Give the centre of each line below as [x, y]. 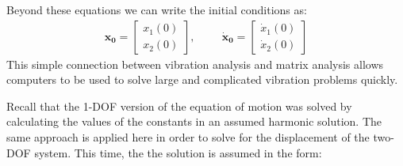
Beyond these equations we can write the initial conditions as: [157, 9]
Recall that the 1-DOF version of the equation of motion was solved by [179, 106]
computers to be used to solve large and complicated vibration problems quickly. [202, 79]
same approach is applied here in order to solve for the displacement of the [188, 137]
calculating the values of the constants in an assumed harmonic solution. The [194, 121]
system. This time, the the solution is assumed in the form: [178, 152]
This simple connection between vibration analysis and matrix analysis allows [195, 64]
